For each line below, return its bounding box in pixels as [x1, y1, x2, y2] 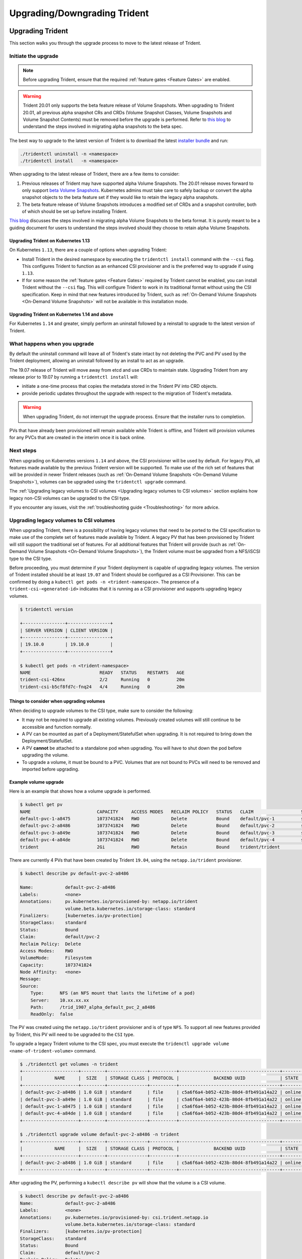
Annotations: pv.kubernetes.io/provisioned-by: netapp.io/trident [20, 899, 198, 904]
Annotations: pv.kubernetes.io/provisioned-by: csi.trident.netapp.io [20, 1214, 209, 1220]
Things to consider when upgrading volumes [9, 698, 105, 705]
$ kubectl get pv [20, 802, 63, 808]
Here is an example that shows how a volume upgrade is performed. [9, 788, 151, 794]
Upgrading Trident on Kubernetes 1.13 [9, 237, 90, 244]
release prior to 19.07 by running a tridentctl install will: [9, 374, 138, 380]
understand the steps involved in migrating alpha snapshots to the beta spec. [23, 123, 183, 129]
